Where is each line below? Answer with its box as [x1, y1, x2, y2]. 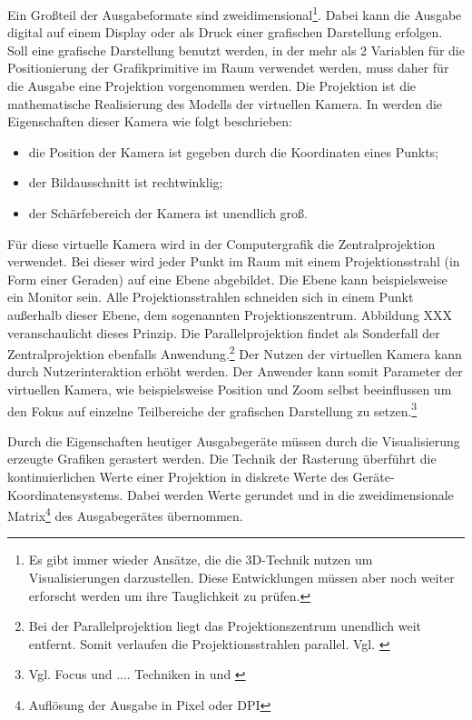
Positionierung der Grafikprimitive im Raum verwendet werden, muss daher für [7, 58, 449, 77]
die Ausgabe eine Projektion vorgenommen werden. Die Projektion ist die [7, 76, 417, 95]
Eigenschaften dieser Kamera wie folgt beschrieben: [7, 112, 292, 131]
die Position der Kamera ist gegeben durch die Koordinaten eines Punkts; [28, 142, 439, 161]
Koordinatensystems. [7, 485, 123, 504]
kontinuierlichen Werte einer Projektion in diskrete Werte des [7, 467, 349, 486]
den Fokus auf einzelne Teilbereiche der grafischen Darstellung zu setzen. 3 [7, 398, 418, 420]
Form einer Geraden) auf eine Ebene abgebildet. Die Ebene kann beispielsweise [7, 269, 447, 288]
